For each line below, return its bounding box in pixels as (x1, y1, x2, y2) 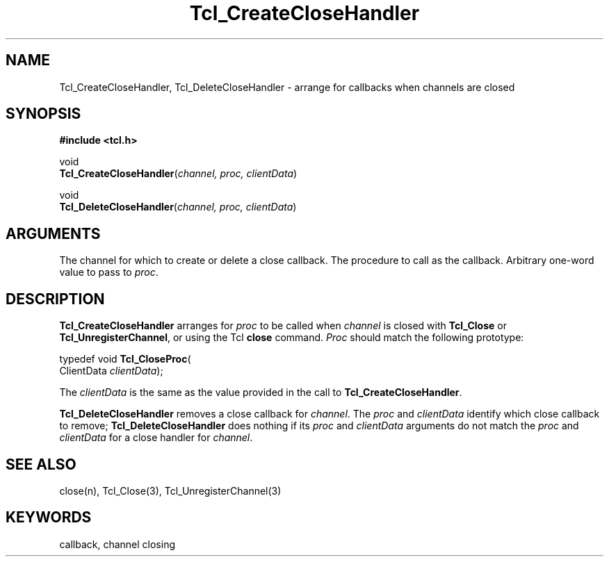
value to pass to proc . (59, 266, 159, 279)
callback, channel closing (59, 538, 175, 550)
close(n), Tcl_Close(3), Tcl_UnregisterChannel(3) (59, 484, 282, 497)
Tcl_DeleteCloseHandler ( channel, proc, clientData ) (59, 201, 297, 213)
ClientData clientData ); (59, 365, 163, 377)
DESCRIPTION (6, 290, 105, 308)
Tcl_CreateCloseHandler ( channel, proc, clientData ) (59, 167, 298, 180)
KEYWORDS (6, 509, 92, 527)
